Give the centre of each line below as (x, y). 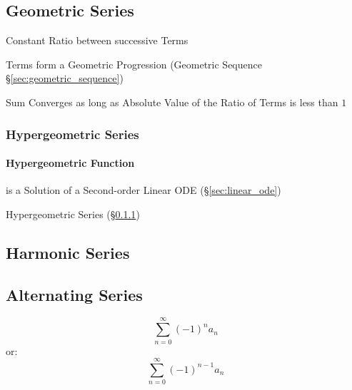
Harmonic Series (68, 252)
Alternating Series (74, 294)
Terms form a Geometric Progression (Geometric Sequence (134, 64)
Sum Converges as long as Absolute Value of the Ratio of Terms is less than (172, 102)
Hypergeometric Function (70, 163)
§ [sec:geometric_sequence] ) (65, 78)
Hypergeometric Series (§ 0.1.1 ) (73, 214)
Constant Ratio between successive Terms (97, 40)
